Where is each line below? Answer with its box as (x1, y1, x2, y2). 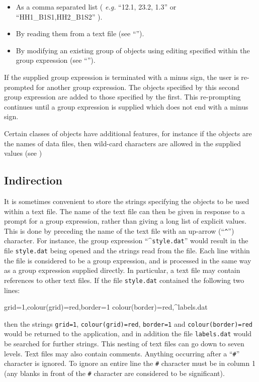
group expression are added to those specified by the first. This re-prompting (4, 91, 241, 102)
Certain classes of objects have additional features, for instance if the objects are (4, 128, 252, 138)
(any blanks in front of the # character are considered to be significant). (4, 367, 225, 378)
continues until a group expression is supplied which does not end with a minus (4, 101, 248, 112)
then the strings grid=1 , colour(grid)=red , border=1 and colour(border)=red (4, 318, 252, 329)
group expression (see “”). (16, 55, 96, 65)
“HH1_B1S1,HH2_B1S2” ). (16, 11, 103, 22)
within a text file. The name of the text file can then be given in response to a (4, 206, 245, 216)
